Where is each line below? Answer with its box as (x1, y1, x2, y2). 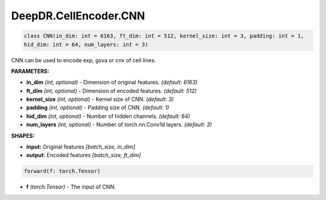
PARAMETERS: (11, 67, 50, 75)
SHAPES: (11, 132, 35, 139)
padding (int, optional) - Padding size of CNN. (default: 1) (26, 104, 170, 111)
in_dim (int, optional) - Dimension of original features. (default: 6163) (26, 79, 198, 86)
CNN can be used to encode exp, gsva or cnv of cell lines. (11, 56, 156, 63)
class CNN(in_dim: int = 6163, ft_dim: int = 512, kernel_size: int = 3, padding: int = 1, (24, 33, 304, 39)
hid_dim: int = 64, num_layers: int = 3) (24, 41, 149, 48)
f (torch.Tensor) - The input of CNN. (26, 183, 116, 190)
